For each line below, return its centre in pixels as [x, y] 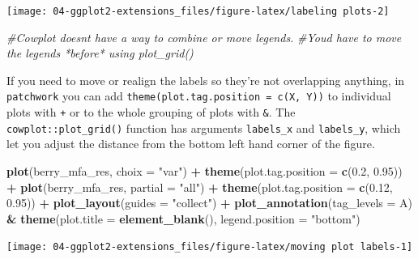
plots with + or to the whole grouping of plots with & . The [151, 112]
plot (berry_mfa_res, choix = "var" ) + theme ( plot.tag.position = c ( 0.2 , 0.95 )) [205, 171]
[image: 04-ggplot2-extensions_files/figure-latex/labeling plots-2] [198, 11]
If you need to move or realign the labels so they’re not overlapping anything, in [206, 80]
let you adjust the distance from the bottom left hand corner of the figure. [191, 144]
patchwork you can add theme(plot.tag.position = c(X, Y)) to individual [199, 96]
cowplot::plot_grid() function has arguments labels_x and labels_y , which [204, 127]
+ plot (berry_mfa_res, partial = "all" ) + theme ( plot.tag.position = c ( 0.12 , [200, 187]
